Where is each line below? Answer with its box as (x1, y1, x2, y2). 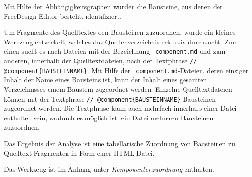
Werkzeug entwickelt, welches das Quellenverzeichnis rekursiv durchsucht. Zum (4, 36, 238, 46)
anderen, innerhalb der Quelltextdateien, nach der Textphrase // (4, 56, 197, 66)
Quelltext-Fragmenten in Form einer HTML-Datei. (4, 147, 155, 158)
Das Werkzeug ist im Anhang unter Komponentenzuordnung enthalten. (4, 164, 214, 174)
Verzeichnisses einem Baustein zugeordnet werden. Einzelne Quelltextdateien (4, 84, 232, 94)
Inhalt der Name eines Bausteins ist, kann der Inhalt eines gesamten (4, 74, 207, 85)
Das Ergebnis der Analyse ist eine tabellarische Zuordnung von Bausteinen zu (4, 138, 235, 148)
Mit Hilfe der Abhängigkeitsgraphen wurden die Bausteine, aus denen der (4, 1, 223, 11)
